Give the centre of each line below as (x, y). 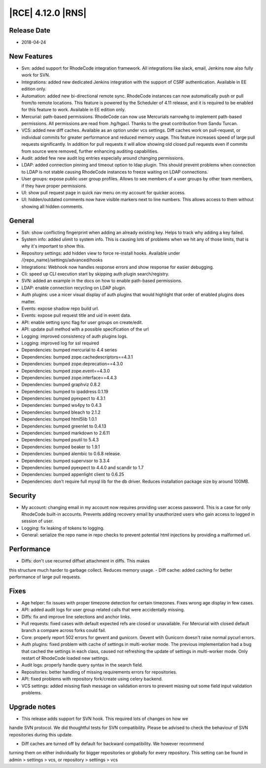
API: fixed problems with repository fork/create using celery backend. (92, 679)
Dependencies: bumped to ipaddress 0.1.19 (65, 391)
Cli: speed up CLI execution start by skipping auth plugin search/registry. (95, 274)
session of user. (38, 521)
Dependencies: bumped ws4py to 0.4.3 (62, 405)
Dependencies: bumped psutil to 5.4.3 (60, 440)
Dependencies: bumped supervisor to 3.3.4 (66, 461)
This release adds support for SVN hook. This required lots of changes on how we (105, 719)
